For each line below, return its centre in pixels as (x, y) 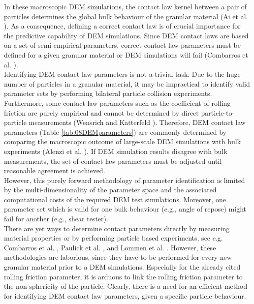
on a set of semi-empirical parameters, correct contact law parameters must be (122, 45)
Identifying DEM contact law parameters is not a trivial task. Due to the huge (122, 74)
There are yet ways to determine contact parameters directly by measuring (117, 228)
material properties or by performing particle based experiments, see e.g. (113, 238)
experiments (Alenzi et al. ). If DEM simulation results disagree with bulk (116, 151)
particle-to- (218, 112)
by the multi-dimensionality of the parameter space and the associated (110, 190)
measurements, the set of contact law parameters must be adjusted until (113, 161)
